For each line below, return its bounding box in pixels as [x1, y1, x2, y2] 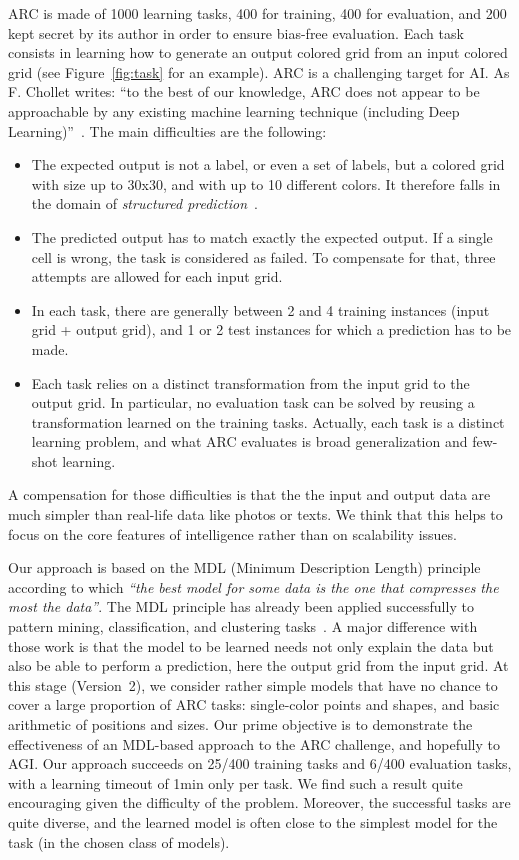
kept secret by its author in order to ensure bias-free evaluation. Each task [8, 22, 464, 43]
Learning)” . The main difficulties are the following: [8, 120, 327, 141]
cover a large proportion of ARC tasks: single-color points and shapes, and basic [8, 694, 500, 715]
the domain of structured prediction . [31, 193, 258, 214]
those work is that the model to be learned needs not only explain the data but [8, 635, 494, 656]
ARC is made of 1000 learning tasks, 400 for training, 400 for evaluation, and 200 [8, 3, 507, 23]
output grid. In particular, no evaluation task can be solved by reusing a [31, 392, 475, 413]
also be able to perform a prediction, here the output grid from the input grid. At [8, 655, 509, 676]
